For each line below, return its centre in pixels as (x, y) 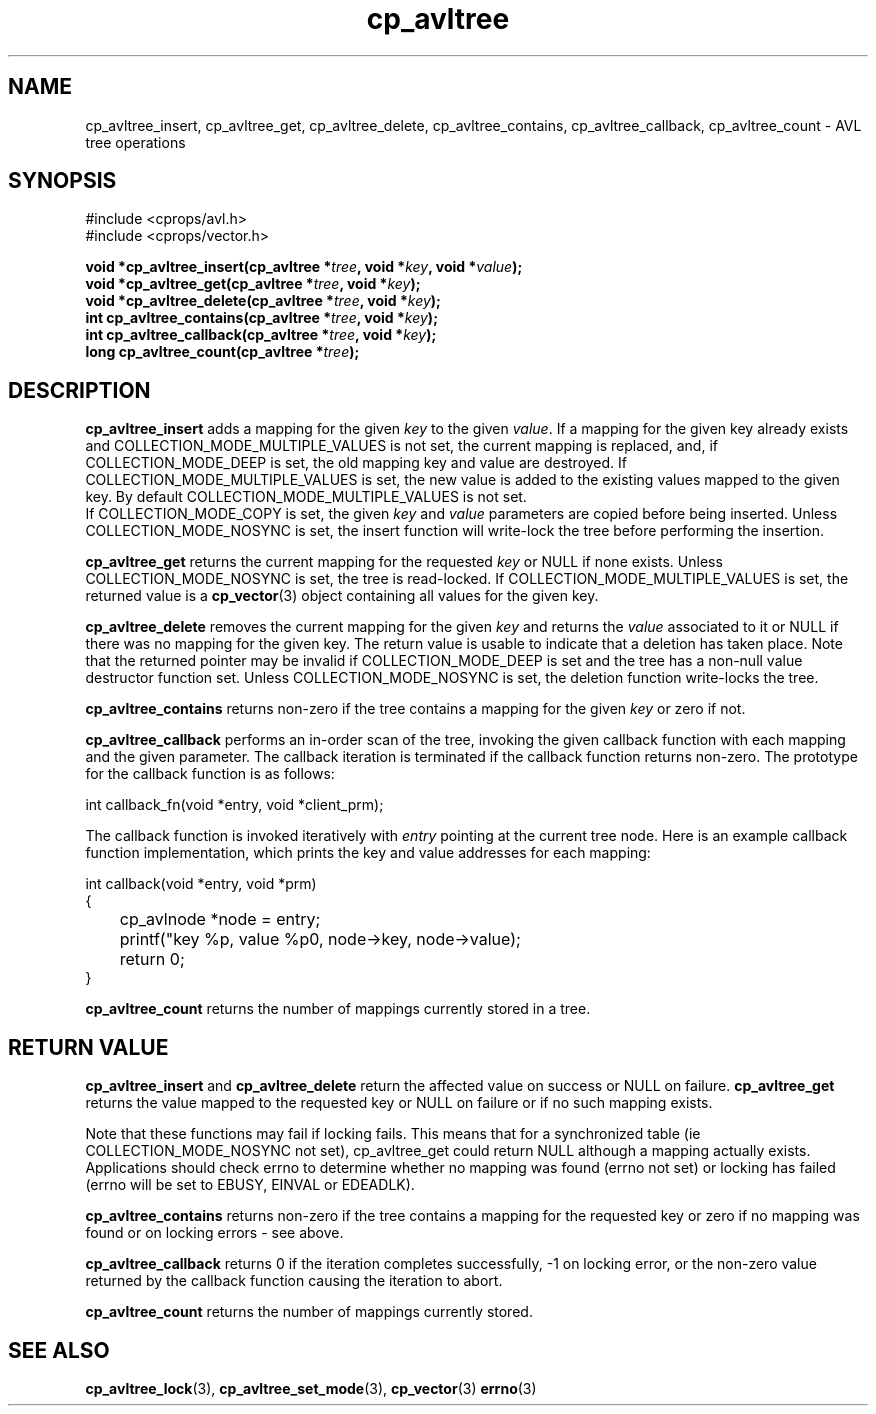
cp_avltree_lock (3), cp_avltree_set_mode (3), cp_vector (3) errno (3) (311, 1388)
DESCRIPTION (79, 390)
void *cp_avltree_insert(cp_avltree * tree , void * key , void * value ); (304, 267)
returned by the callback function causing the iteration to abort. (294, 1281)
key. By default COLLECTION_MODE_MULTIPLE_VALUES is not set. (306, 497)
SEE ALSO (59, 1350)
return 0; (152, 959)
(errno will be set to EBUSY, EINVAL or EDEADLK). (250, 1185)
